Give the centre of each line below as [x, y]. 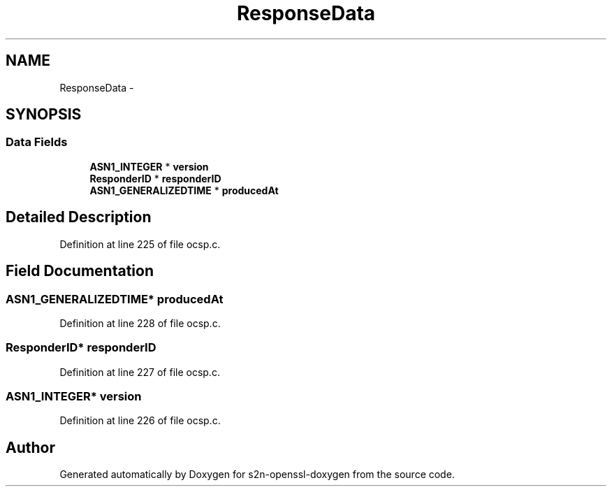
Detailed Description [79, 217]
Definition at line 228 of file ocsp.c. [140, 323]
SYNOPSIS [44, 115]
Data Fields [37, 142]
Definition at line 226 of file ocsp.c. [140, 421]
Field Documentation [80, 271]
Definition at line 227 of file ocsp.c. [140, 372]
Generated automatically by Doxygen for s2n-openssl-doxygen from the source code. [257, 475]
